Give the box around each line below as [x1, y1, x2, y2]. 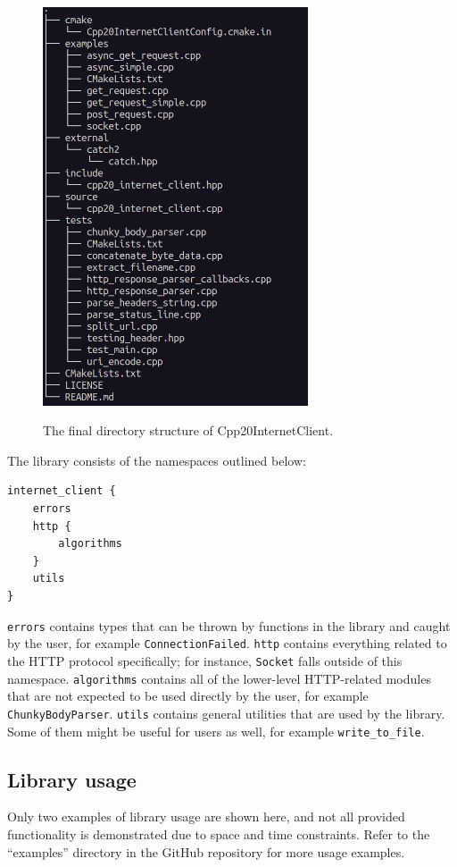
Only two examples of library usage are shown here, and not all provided [7, 807, 405, 826]
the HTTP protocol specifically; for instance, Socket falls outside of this [7, 651, 403, 669]
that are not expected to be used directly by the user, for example [7, 686, 369, 705]
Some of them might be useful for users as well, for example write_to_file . [7, 721, 425, 740]
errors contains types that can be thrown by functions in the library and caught [7, 616, 451, 635]
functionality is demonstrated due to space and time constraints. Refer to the [7, 824, 430, 843]
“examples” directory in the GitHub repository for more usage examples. [7, 842, 405, 861]
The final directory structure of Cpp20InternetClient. [43, 421, 334, 440]
